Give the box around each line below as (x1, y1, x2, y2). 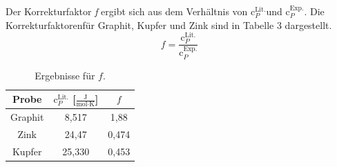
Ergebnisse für (35, 68, 95, 82)
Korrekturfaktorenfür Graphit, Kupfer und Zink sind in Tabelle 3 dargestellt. (6, 17, 332, 32)
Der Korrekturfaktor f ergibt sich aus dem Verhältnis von (6, 4, 248, 18)
